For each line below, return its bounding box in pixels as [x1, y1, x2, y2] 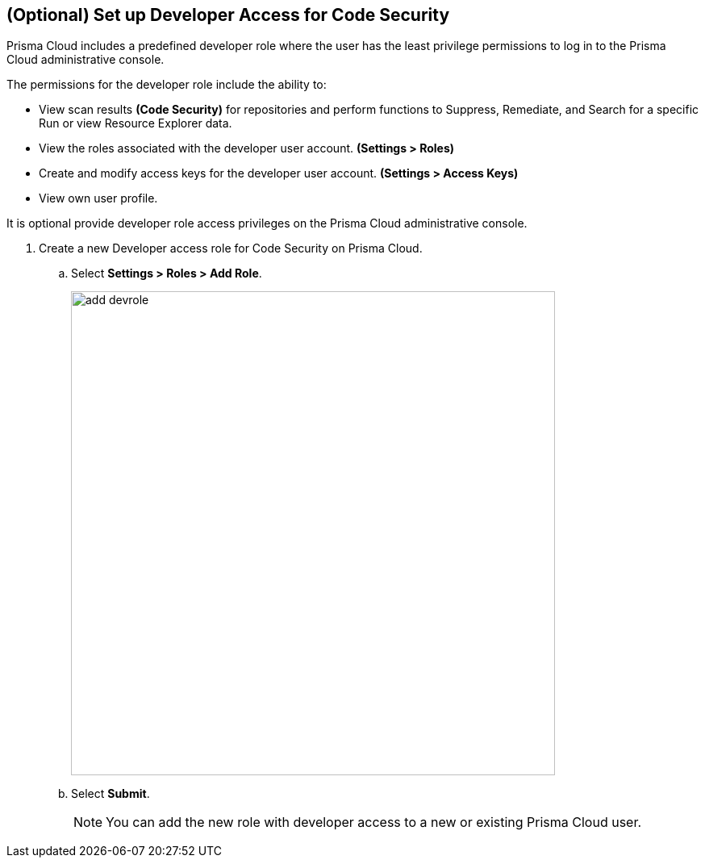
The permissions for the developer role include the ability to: [6, 77, 327, 92]
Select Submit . [71, 787, 150, 801]
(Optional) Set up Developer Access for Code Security [6, 5, 450, 25]
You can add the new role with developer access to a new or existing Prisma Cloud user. [106, 814, 642, 831]
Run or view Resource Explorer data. [39, 116, 232, 131]
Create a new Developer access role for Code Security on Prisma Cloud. [39, 241, 423, 256]
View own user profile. [39, 191, 158, 206]
